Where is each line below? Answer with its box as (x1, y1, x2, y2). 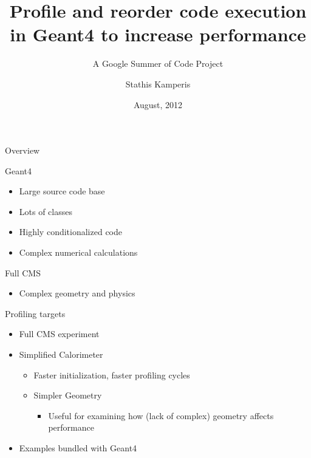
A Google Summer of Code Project (92, 57, 224, 70)
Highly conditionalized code (19, 225, 122, 238)
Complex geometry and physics (19, 287, 135, 299)
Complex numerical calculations (19, 246, 138, 259)
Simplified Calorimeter (19, 348, 103, 361)
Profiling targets (5, 307, 66, 320)
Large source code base (19, 185, 105, 197)
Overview (5, 144, 40, 157)
